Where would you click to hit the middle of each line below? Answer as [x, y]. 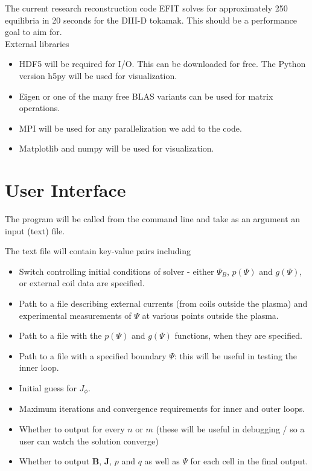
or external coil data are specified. [82, 283]
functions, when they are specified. [238, 335]
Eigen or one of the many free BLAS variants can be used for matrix [146, 96]
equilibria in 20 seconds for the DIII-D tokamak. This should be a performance [151, 20]
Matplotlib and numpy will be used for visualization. [116, 148]
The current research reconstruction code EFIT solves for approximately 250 [146, 8]
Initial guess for [48, 388]
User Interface [65, 190]
